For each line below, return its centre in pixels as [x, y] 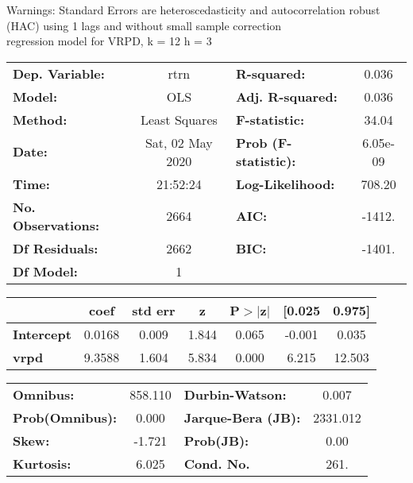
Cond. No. [217, 463]
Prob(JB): [216, 440]
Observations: [56, 225]
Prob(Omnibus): [65, 417]
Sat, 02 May [179, 142]
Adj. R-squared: [286, 96]
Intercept [42, 334]
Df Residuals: [56, 248]
